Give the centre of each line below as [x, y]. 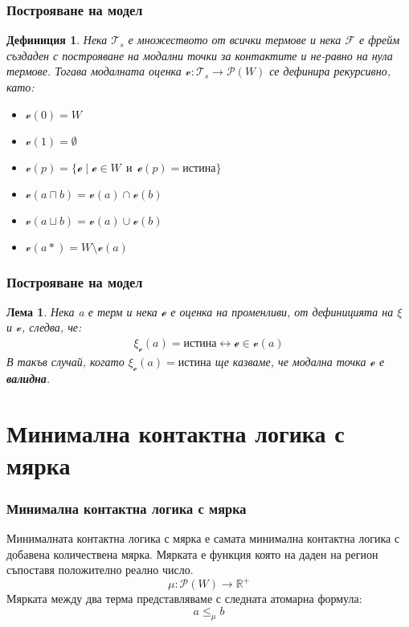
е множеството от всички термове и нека [235, 40]
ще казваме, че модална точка [290, 361]
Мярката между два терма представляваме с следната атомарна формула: [184, 598]
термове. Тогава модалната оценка [94, 71]
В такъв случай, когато [65, 361]
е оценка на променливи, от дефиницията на [282, 311]
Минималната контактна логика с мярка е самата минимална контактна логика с [203, 538]
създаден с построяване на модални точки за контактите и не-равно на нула [200, 55]
